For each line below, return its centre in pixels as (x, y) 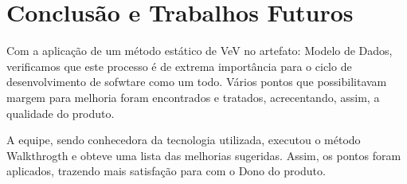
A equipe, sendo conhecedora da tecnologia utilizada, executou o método (184, 140)
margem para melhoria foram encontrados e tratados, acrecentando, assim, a (193, 97)
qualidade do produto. (61, 113)
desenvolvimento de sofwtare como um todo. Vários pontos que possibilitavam (197, 82)
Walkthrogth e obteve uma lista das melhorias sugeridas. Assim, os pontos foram (204, 155)
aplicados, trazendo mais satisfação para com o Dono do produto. (166, 171)
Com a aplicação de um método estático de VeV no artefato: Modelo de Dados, (200, 51)
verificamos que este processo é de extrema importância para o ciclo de (179, 66)
